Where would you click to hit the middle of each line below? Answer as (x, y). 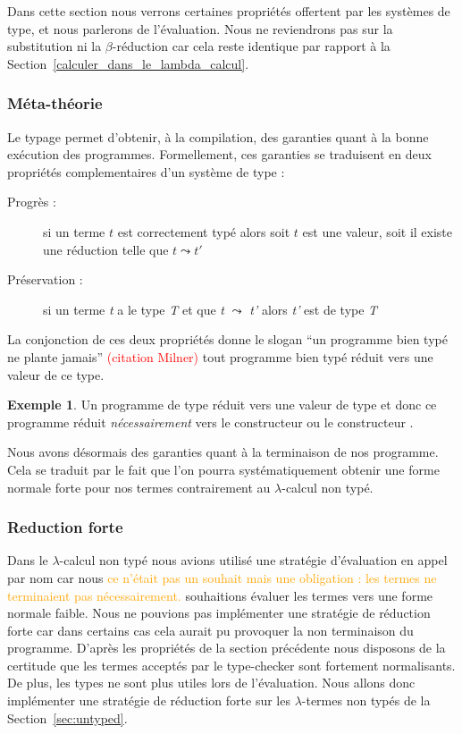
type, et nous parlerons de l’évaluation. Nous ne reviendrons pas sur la (200, 28)
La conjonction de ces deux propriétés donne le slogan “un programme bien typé (227, 339)
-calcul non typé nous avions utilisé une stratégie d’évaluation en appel (253, 560)
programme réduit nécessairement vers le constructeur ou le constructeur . (210, 422)
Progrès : (32, 202)
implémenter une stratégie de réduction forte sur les (149, 700)
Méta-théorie (55, 103)
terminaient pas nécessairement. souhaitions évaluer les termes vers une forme (220, 595)
